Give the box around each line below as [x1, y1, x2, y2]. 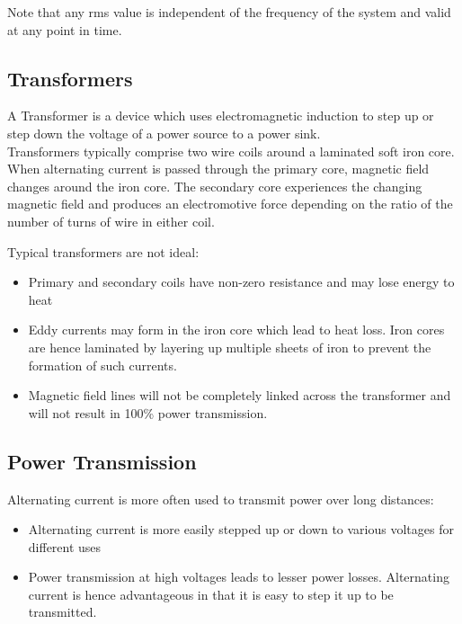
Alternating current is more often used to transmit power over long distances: [7, 489, 434, 508]
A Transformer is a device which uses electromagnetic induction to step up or [7, 106, 434, 125]
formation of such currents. [28, 355, 177, 374]
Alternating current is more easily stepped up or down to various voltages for [28, 520, 454, 539]
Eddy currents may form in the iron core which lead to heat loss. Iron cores [28, 320, 445, 339]
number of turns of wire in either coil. [7, 211, 215, 230]
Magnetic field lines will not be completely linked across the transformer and [28, 386, 451, 405]
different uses [28, 537, 102, 556]
